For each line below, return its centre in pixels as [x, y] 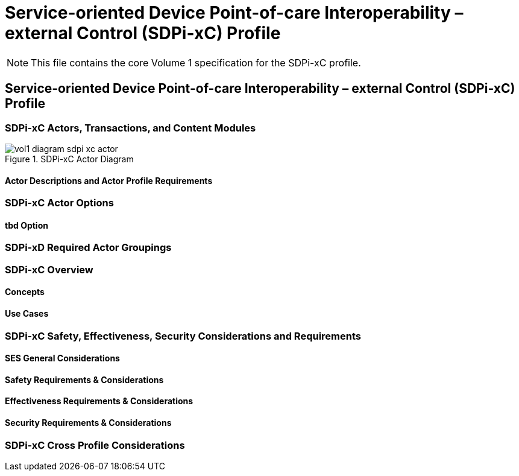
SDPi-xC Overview [49, 269]
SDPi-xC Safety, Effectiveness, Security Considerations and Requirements [183, 336]
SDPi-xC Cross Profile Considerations [95, 445]
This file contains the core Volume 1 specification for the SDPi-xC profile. [196, 62]
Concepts [25, 292]
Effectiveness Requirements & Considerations [99, 401]
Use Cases [27, 313]
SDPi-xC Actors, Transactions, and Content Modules [131, 128]
